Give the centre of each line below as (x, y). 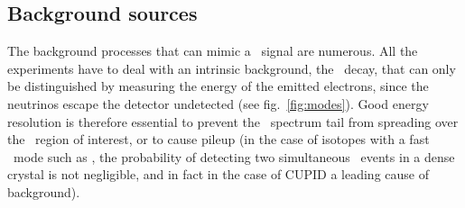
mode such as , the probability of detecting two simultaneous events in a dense (234, 156)
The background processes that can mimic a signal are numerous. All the (213, 51)
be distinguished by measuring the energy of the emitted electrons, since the (218, 86)
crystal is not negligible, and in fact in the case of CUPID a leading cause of (218, 174)
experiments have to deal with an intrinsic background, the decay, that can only (232, 68)
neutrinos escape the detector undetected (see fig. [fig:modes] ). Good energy (218, 103)
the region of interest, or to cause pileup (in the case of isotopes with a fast (219, 139)
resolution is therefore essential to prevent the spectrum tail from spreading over (233, 121)
